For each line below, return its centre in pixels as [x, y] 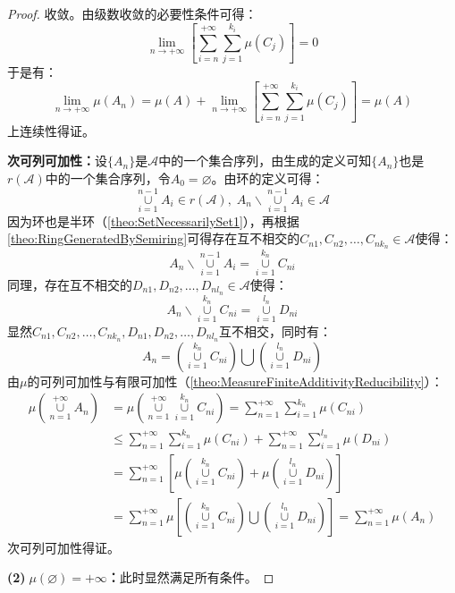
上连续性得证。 [51, 130]
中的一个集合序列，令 [108, 178]
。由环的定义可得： [268, 178]
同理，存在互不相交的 [70, 285]
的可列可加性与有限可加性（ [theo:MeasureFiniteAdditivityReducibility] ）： [235, 381]
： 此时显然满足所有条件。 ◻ [190, 577]
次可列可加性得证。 [63, 547]
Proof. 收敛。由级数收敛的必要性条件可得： [132, 13]
